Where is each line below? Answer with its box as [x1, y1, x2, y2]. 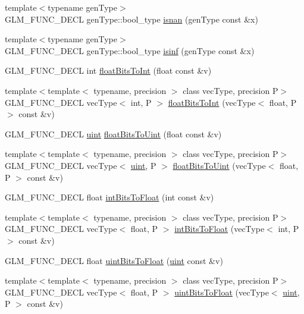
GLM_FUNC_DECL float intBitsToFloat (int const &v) [5, 191, 214, 203]
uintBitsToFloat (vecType [174, 285, 269, 298]
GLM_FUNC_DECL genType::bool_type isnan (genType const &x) [5, 12, 258, 25]
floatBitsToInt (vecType [168, 96, 256, 108]
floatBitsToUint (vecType [173, 159, 266, 171]
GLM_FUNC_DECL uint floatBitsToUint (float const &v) [5, 127, 222, 140]
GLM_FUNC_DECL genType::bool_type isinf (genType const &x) [5, 44, 255, 56]
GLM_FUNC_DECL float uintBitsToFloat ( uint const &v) [5, 254, 223, 266]
